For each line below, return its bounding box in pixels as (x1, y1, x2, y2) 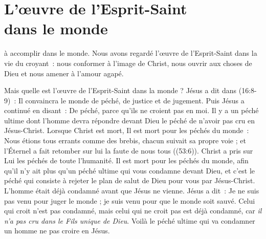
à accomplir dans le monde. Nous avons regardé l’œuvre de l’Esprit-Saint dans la (4, 48, 257, 58)
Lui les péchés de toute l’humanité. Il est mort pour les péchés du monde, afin (4, 155, 249, 166)
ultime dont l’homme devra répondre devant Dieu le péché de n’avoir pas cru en (4, 115, 255, 125)
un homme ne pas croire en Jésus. (4, 225, 110, 236)
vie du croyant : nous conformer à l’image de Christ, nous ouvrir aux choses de (4, 57, 252, 68)
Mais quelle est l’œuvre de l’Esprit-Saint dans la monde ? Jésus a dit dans (4, 85, 237, 96)
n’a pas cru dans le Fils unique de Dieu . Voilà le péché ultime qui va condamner (4, 215, 255, 226)
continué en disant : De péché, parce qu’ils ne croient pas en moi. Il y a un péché (4, 105, 259, 116)
